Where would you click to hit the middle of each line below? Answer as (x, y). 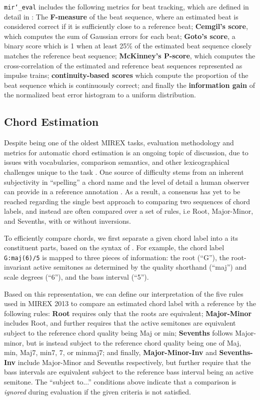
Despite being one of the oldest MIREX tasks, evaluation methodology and (119, 143)
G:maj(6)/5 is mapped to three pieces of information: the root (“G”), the (116, 257)
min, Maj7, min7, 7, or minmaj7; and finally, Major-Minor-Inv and (110, 352)
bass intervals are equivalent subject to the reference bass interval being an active (129, 372)
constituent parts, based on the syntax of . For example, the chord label (114, 247)
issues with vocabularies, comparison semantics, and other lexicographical (117, 162)
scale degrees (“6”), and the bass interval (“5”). (76, 276)
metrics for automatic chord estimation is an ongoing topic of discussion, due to (126, 152)
